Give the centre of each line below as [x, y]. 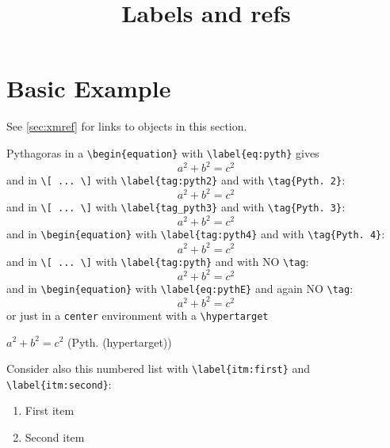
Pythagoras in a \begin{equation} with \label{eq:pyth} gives [163, 152]
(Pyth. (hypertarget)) [120, 342]
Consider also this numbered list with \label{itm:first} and [159, 368]
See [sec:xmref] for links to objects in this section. [127, 126]
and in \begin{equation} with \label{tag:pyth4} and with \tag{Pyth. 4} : [196, 234]
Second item [55, 437]
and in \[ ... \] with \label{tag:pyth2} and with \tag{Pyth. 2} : [176, 180]
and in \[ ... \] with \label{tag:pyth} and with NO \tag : [158, 261]
